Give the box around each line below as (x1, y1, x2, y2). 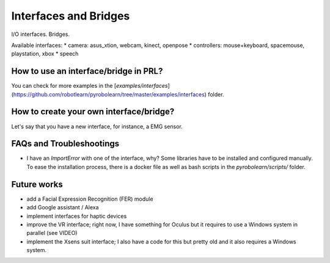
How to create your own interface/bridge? (11, 107, 175, 117)
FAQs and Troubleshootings (11, 139, 120, 149)
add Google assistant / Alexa (26, 204, 99, 211)
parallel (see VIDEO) (26, 229, 78, 237)
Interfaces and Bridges (11, 9, 130, 23)
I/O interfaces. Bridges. (11, 31, 70, 38)
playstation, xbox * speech (11, 50, 79, 57)
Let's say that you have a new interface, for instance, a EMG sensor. (11, 123, 183, 130)
